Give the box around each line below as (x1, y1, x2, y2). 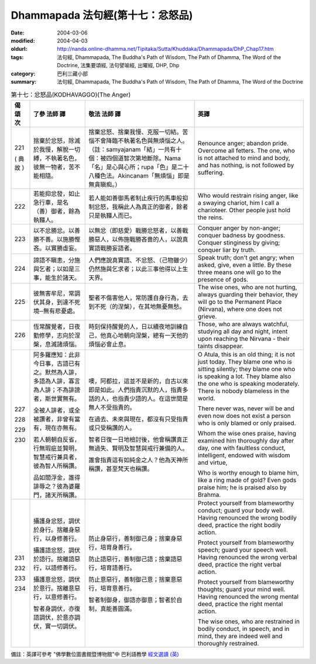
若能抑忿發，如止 (33, 189, 81, 198)
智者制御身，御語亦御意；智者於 (88, 596, 177, 604)
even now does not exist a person (198, 411, 291, 420)
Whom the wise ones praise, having (198, 429, 297, 437)
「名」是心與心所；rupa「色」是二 (88, 162, 184, 171)
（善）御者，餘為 (33, 207, 81, 215)
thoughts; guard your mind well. (198, 585, 286, 593)
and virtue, (198, 458, 228, 466)
